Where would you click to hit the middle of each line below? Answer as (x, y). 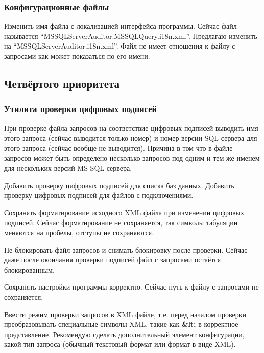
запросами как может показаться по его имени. (77, 56)
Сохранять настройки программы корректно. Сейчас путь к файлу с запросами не (131, 287)
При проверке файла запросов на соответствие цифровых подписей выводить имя (131, 128)
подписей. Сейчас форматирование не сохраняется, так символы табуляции (121, 222)
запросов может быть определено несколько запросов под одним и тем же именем (132, 158)
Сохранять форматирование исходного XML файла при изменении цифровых (124, 212)
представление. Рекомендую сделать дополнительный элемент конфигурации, (124, 334)
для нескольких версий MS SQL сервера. (68, 168)
